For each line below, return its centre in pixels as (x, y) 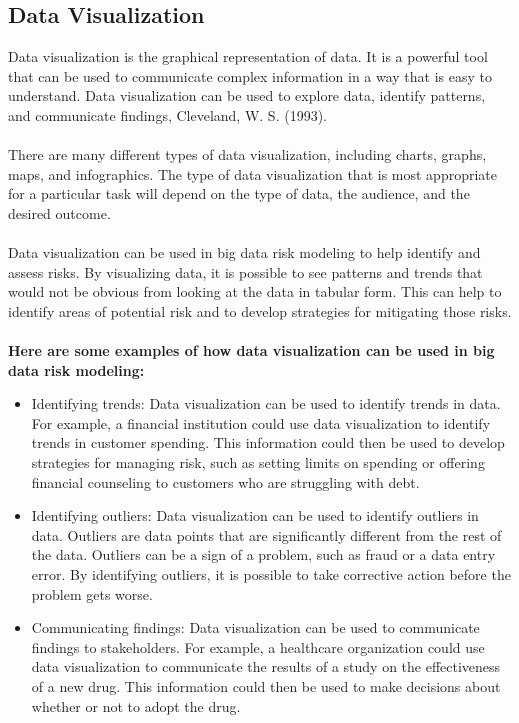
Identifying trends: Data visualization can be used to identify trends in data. (266, 403)
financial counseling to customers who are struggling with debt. (225, 481)
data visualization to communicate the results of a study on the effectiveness (266, 666)
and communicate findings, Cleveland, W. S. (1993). (167, 114)
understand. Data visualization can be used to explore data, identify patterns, (247, 95)
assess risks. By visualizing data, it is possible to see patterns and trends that (245, 271)
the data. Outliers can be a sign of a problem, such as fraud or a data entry (263, 554)
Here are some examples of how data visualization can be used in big (251, 350)
